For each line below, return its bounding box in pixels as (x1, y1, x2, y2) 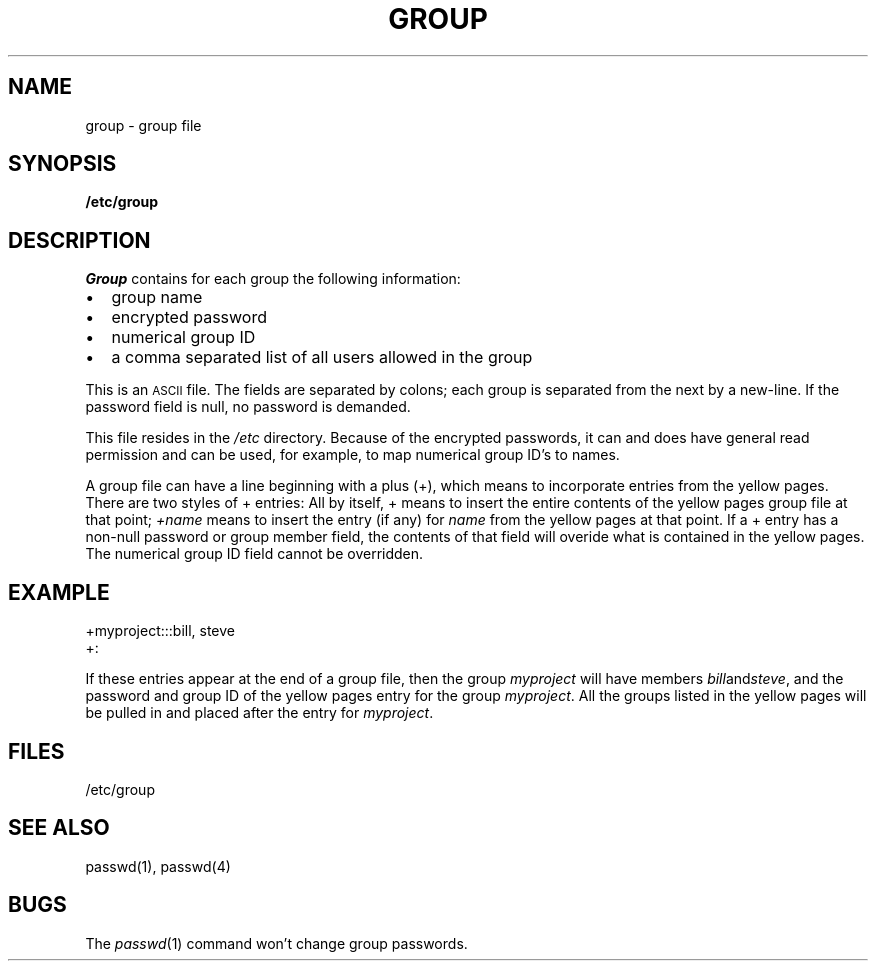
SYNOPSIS (8, 151, 117, 177)
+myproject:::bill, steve (85, 622, 236, 640)
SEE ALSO (8, 815, 110, 841)
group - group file (85, 116, 202, 134)
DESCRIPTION (8, 227, 151, 253)
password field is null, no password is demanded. (85, 398, 411, 416)
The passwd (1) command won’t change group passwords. (85, 934, 468, 952)
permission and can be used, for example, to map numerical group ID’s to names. (85, 446, 620, 464)
